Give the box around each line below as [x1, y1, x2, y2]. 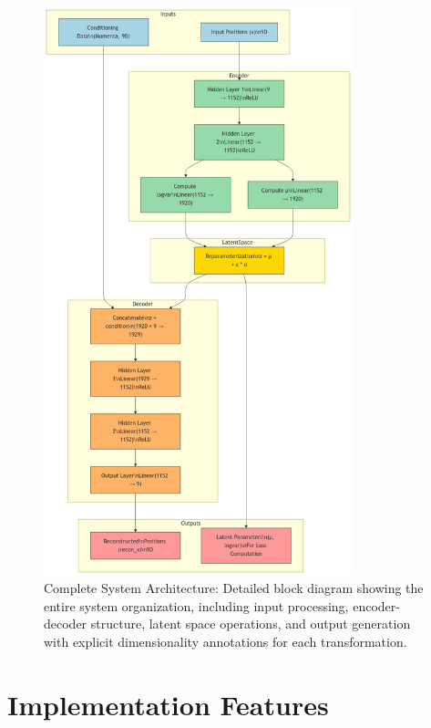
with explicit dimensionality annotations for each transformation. [44, 631, 407, 650]
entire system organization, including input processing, [44, 596, 349, 615]
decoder [44, 614, 87, 633]
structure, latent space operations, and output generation [90, 614, 411, 633]
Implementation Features [7, 685, 329, 723]
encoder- [353, 596, 400, 615]
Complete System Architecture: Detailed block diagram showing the [44, 578, 424, 598]
